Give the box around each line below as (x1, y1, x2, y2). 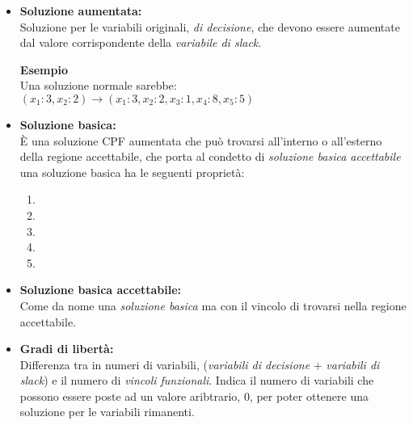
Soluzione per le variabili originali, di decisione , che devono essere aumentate (19, 18, 400, 35)
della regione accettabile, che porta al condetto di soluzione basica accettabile (19, 148, 401, 165)
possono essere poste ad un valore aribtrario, (19, 387, 241, 404)
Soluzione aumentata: (19, 2, 142, 19)
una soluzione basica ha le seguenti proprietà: (19, 163, 245, 180)
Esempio (19, 61, 68, 78)
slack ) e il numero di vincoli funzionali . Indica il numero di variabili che (19, 372, 374, 389)
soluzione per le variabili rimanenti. (19, 403, 195, 420)
